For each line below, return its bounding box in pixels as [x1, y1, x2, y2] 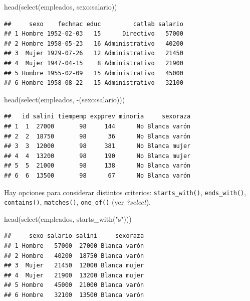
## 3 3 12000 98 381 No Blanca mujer [4, 142, 191, 150]
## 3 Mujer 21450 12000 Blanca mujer [4, 262, 144, 269]
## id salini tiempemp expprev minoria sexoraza [4, 113, 191, 120]
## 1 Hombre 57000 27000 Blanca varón [4, 242, 144, 249]
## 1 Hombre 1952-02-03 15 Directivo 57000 [4, 30, 183, 38]
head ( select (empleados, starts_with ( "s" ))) [4, 213, 132, 224]
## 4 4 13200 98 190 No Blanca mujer [4, 152, 191, 160]
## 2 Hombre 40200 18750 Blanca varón [4, 252, 144, 259]
